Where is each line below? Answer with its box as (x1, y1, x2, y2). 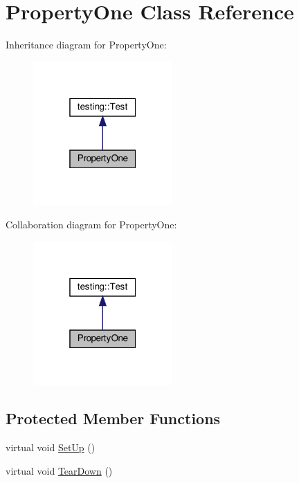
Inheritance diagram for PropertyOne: (6, 37, 167, 52)
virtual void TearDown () (6, 463, 113, 477)
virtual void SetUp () (6, 440, 96, 455)
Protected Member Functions (6, 408, 221, 429)
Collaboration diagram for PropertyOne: (6, 217, 177, 232)
